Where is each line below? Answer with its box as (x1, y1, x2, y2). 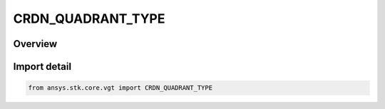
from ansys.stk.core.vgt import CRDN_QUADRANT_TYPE (28, 84, 213, 92)
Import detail (13, 61, 71, 73)
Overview (13, 38, 58, 50)
